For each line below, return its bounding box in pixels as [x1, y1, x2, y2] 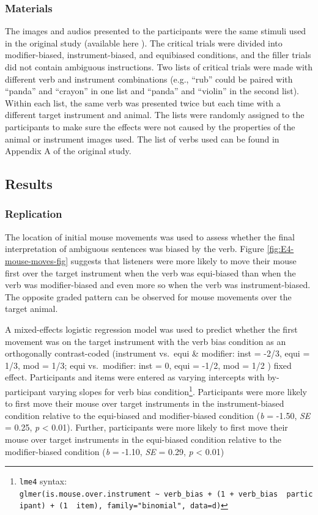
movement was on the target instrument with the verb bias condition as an [5, 335, 286, 347]
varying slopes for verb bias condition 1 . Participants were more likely [49, 383, 307, 398]
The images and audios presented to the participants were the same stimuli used [5, 24, 306, 37]
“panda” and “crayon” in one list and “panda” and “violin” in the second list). [5, 84, 299, 97]
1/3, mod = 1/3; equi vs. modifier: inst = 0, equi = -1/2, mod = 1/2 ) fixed [5, 358, 292, 371]
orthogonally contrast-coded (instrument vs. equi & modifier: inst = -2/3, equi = [5, 347, 310, 360]
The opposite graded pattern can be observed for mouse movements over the [5, 290, 292, 303]
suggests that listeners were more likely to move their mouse [70, 254, 297, 267]
